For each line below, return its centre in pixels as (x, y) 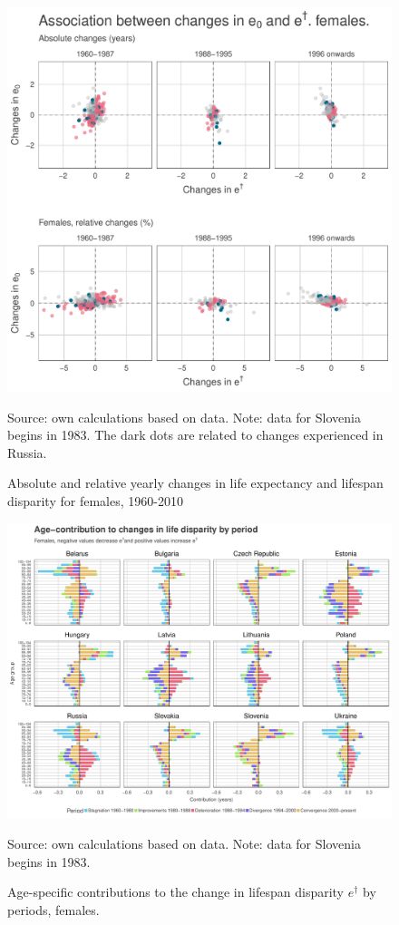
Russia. (27, 452)
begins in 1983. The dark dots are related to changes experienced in (195, 435)
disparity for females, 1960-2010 (95, 500)
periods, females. (54, 909)
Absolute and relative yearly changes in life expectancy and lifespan (195, 483)
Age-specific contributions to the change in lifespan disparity (176, 892)
